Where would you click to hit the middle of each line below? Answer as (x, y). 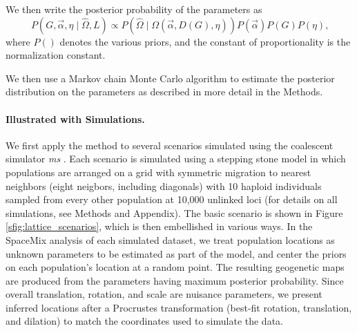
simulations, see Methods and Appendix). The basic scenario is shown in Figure (174, 212)
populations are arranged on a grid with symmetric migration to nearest (158, 172)
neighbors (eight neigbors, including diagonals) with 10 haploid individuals (164, 185)
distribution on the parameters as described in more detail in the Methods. (164, 92)
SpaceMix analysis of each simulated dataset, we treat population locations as (170, 239)
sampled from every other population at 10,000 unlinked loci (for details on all (172, 199)
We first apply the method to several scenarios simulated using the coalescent (170, 145)
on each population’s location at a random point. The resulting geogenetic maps (175, 267)
